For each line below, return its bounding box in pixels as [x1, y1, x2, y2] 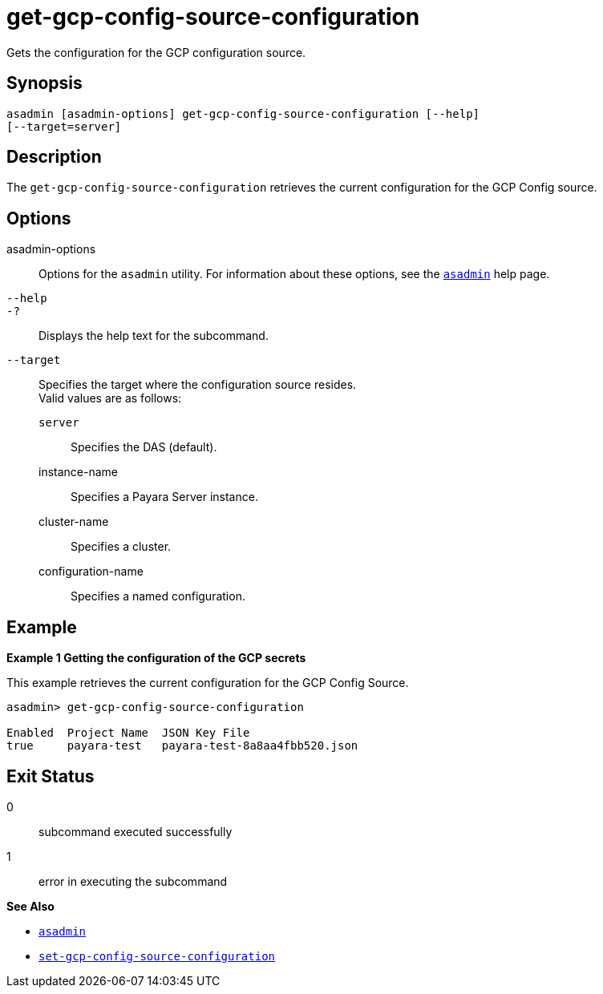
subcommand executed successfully [38, 824, 233, 838]
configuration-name [38, 564, 144, 579]
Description [6, 147, 102, 168]
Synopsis [6, 73, 83, 94]
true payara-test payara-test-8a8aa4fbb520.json [6, 739, 358, 753]
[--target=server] [6, 119, 122, 133]
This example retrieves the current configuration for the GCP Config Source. [6, 676, 409, 690]
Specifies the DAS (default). [71, 440, 217, 455]
